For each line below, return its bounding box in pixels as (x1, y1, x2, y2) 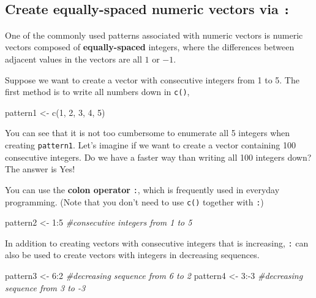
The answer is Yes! (5, 162, 75, 175)
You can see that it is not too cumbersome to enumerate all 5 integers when (5, 126, 290, 139)
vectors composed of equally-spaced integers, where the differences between (5, 40, 295, 53)
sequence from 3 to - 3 (5, 281, 86, 294)
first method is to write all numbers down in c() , (5, 85, 190, 98)
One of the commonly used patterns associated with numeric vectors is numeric (5, 28, 303, 41)
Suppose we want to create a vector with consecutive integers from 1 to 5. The (5, 73, 299, 86)
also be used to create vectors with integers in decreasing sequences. (5, 248, 260, 261)
